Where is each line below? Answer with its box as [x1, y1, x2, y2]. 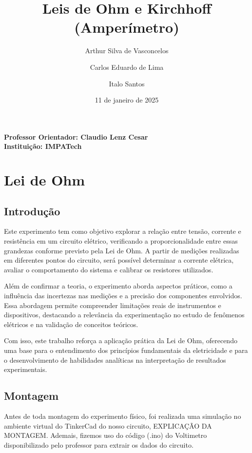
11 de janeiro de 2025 [95, 95, 159, 105]
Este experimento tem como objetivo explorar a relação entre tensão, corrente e [4, 226, 241, 236]
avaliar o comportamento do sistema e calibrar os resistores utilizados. [4, 264, 213, 274]
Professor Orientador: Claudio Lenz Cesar [4, 131, 148, 142]
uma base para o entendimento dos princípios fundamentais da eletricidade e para [4, 345, 248, 355]
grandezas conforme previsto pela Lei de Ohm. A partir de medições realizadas [4, 245, 239, 255]
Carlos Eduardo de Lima [90, 62, 164, 72]
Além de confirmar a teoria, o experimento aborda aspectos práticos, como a [4, 281, 233, 291]
